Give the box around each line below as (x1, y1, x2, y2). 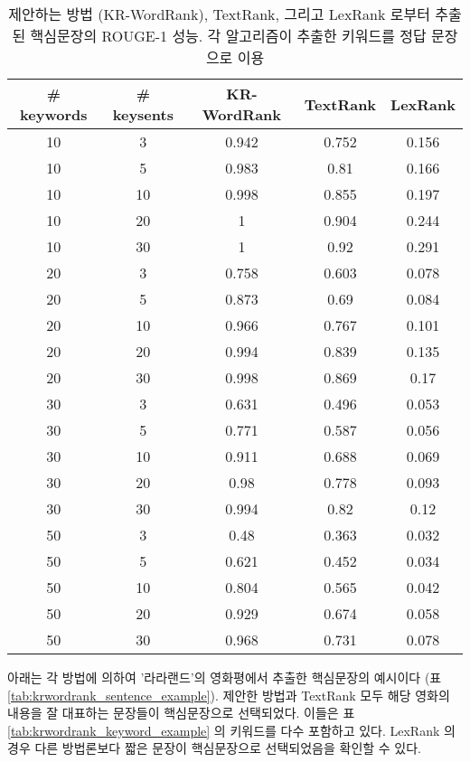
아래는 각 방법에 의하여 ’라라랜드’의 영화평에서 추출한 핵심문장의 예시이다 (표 (7, 668, 442, 686)
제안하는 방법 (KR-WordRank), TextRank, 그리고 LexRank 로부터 (8, 4, 430, 24)
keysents (112, 104, 174, 125)
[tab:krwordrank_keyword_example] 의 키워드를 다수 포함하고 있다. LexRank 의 (7, 720, 456, 739)
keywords (20, 104, 88, 125)
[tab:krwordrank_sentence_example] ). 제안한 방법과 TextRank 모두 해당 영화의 (7, 685, 450, 704)
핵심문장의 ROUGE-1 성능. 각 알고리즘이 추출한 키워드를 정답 (30, 25, 427, 46)
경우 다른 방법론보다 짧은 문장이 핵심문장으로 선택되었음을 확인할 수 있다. (7, 738, 422, 757)
